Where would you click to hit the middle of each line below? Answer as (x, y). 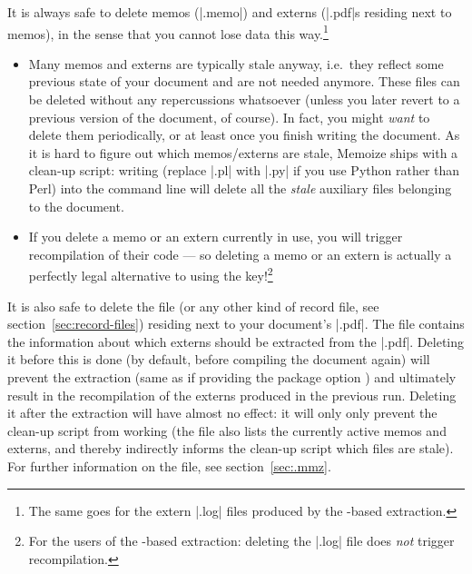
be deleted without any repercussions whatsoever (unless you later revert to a (244, 99)
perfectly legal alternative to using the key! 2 (151, 274)
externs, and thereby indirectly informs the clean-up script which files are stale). (231, 448)
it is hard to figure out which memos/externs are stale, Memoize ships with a (243, 152)
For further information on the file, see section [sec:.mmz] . (169, 465)
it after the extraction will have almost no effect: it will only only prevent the (222, 413)
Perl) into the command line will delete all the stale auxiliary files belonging (240, 188)
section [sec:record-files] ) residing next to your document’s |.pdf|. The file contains (236, 324)
